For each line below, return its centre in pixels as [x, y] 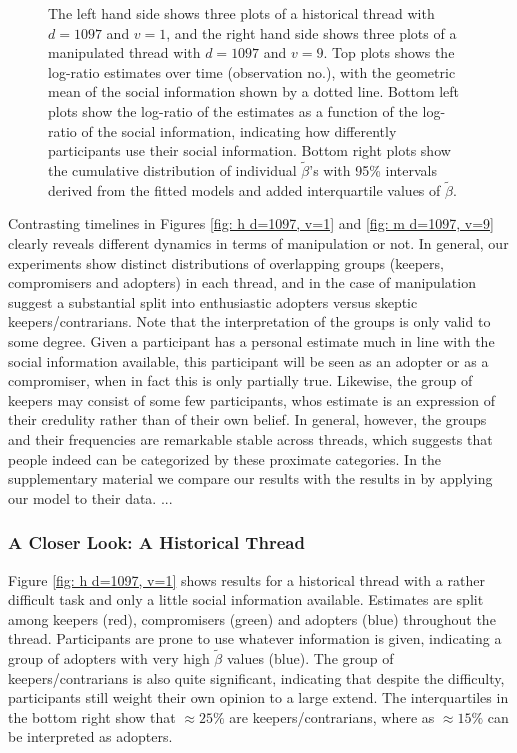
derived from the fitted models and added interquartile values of [244, 189]
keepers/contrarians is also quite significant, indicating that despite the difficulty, [256, 677]
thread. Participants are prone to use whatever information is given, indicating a [255, 638]
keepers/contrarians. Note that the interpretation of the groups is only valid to [249, 321]
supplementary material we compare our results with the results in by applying [250, 478]
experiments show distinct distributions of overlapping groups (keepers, [226, 262]
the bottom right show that [92, 716]
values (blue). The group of [310, 658]
